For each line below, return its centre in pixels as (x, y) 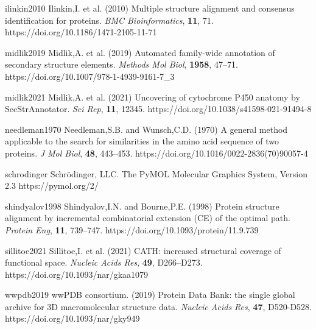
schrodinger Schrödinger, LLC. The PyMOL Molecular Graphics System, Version (156, 173)
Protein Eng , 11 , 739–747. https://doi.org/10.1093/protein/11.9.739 (132, 229)
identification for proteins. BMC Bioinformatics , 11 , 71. (109, 20)
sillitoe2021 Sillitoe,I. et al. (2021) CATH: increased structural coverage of (143, 250)
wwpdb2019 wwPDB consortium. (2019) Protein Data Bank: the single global (150, 295)
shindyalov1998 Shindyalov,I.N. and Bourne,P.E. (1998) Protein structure (142, 206)
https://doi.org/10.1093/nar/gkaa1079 (77, 274)
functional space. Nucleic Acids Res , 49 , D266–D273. (104, 262)
